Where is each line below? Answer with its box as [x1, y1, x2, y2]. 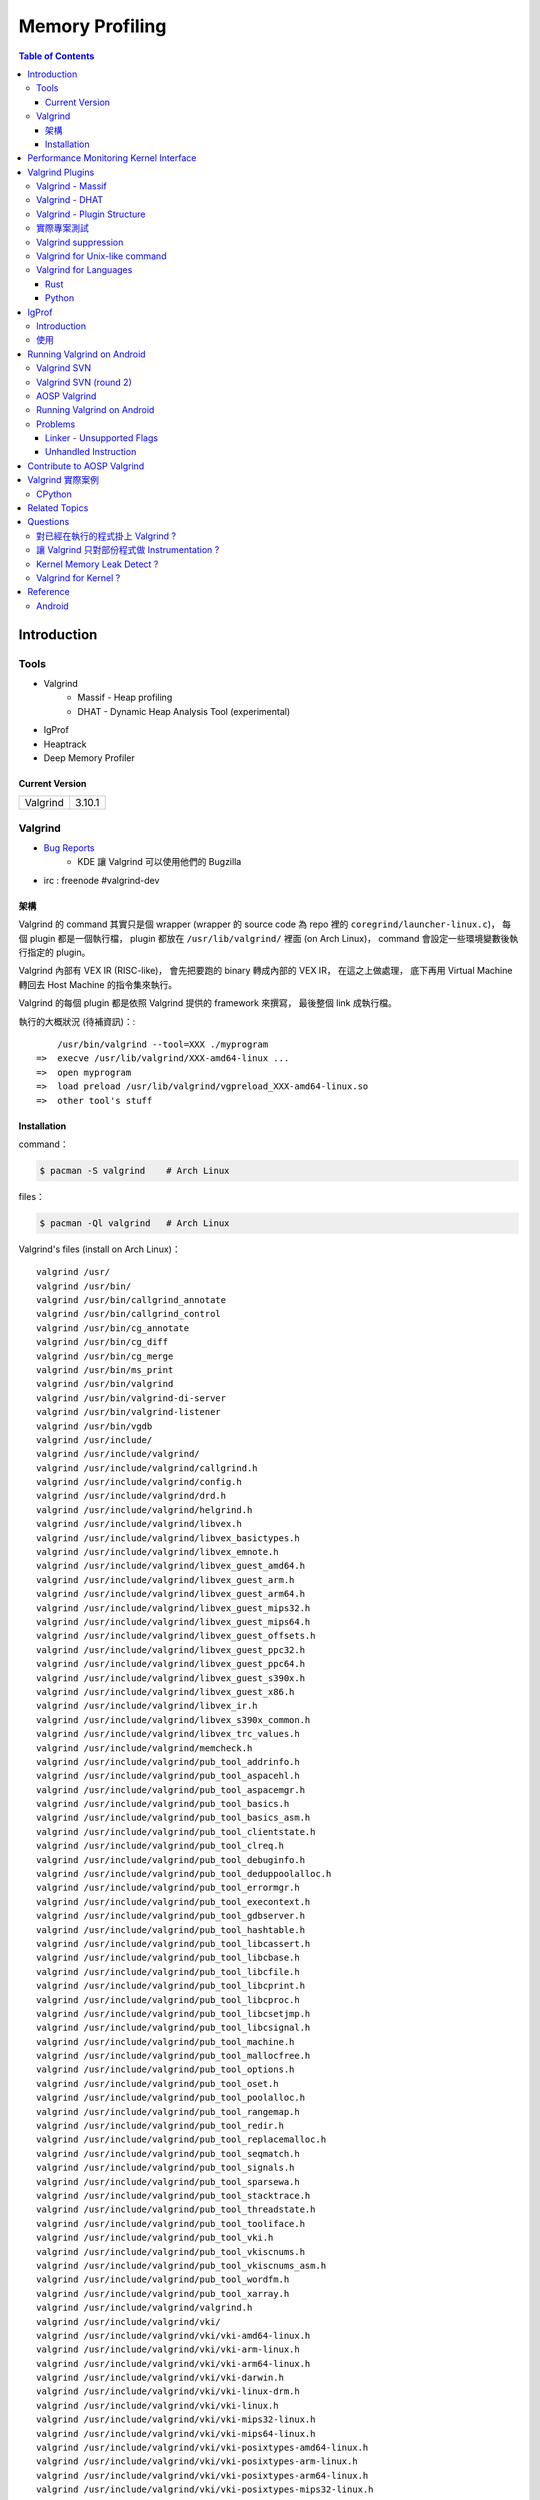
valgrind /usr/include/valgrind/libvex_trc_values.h [36, 1728, 300, 1740]
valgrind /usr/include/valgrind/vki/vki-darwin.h [36, 2372, 285, 2384]
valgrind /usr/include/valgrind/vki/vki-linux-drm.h [36, 2386, 300, 2397]
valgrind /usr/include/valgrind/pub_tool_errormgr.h [36, 1882, 300, 1894]
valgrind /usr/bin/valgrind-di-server [36, 1392, 227, 1404]
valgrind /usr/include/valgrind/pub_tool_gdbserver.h [36, 1910, 305, 1922]
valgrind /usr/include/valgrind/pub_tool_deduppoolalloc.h [36, 1868, 332, 1880]
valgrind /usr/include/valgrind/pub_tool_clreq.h [36, 1840, 285, 1852]
